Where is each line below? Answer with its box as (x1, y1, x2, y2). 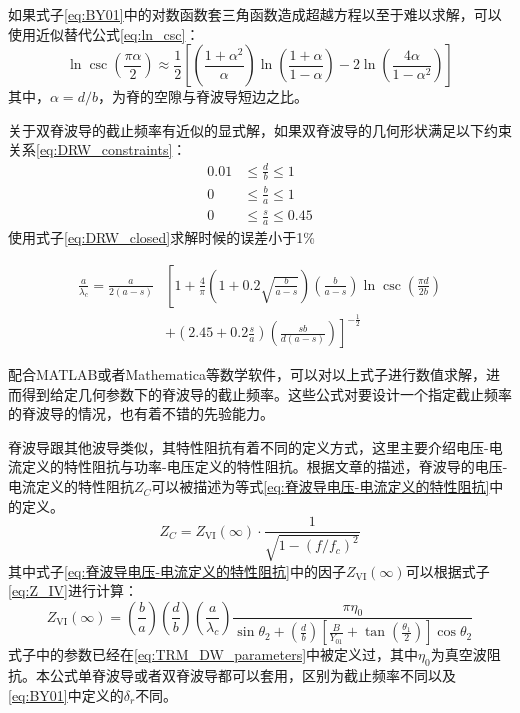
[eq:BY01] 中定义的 (8, 684, 124, 705)
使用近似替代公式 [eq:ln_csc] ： (8, 23, 200, 44)
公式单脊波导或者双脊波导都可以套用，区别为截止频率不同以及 (49, 665, 456, 686)
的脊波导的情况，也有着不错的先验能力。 (8, 403, 274, 424)
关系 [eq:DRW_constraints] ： (8, 139, 187, 160)
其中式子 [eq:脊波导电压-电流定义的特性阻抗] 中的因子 (8, 560, 346, 581)
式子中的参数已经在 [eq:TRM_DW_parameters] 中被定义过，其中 (8, 644, 419, 665)
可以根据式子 (405, 560, 490, 581)
